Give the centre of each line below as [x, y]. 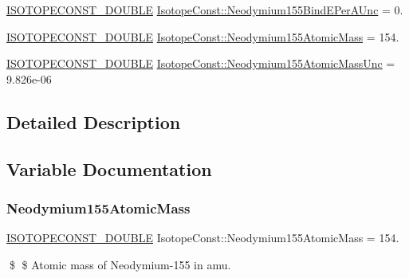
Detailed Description [94, 121]
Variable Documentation [109, 168]
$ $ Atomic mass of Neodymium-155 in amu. [120, 264]
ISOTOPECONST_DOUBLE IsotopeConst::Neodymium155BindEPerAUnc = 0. [205, 10]
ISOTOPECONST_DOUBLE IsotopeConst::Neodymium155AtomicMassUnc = [201, 63]
